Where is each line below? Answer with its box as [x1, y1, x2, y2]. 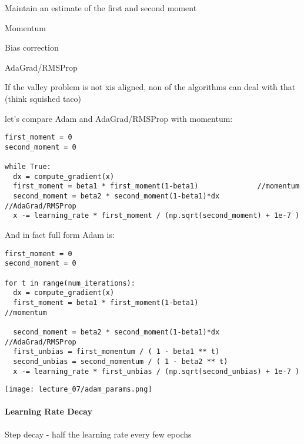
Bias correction [5, 41, 59, 54]
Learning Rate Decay [5, 405, 92, 418]
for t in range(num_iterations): [5, 279, 135, 287]
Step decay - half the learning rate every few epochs [5, 428, 192, 440]
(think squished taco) [5, 92, 82, 104]
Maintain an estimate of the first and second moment [5, 2, 197, 14]
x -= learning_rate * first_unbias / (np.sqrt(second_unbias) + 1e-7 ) [13, 367, 300, 376]
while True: [5, 163, 51, 171]
